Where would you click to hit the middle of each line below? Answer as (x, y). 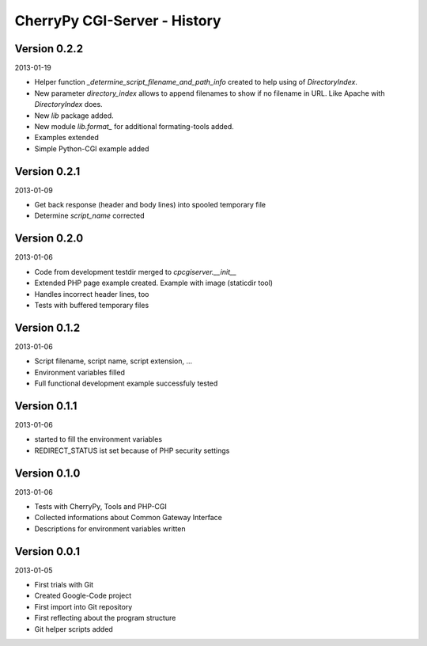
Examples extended (66, 138)
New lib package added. (74, 116)
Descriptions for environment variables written (110, 528)
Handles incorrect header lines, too (92, 294)
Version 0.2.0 (49, 239)
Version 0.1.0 (47, 473)
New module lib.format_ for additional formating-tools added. (134, 127)
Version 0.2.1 (47, 171)
